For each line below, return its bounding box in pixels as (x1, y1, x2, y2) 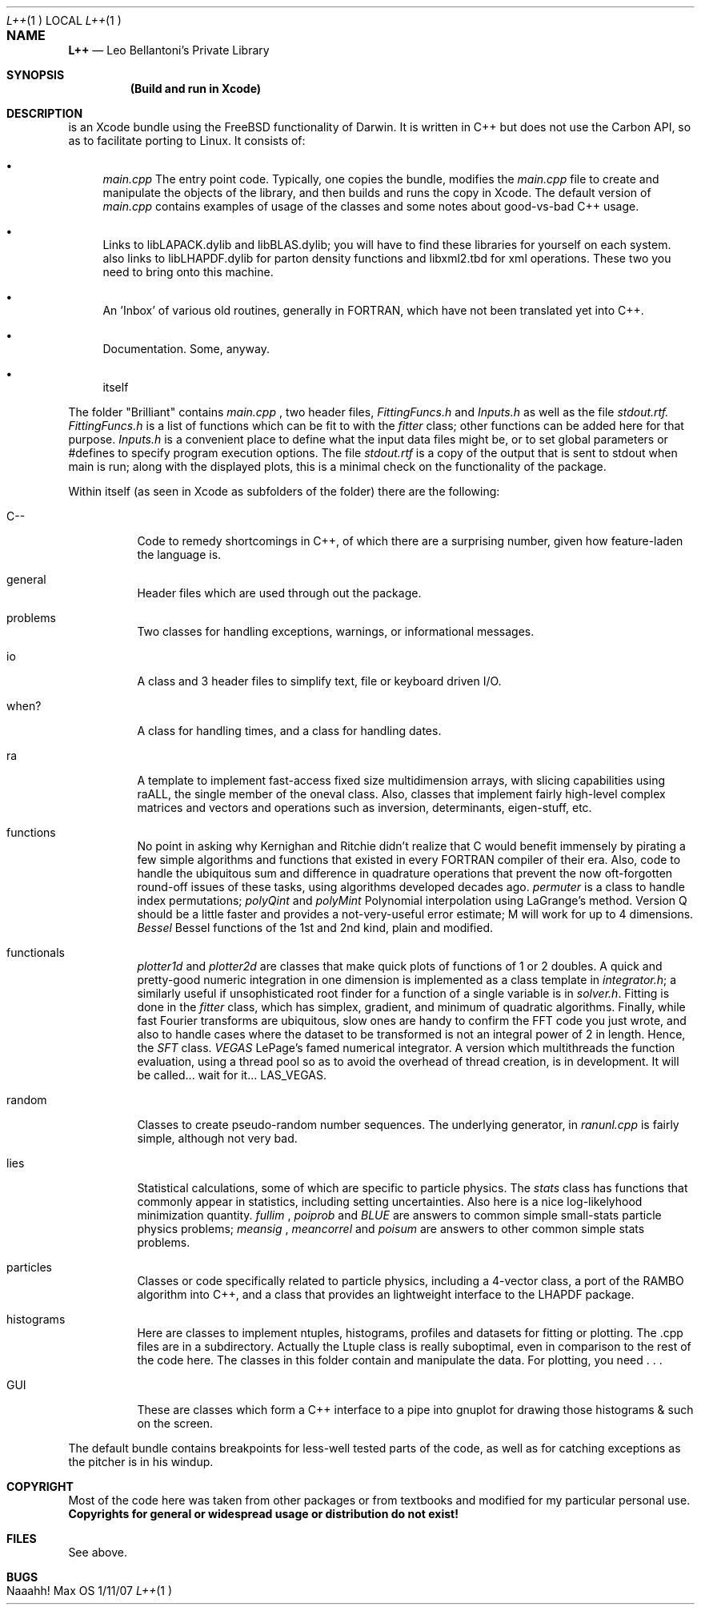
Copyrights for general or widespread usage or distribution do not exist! (68, 1507, 459, 1521)
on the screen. (137, 1416, 214, 1430)
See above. (68, 1545, 127, 1559)
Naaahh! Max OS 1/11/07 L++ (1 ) (6, 1584, 173, 1597)
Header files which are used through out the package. (137, 586, 422, 600)
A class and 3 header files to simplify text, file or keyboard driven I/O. (137, 674, 502, 688)
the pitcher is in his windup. (68, 1455, 214, 1468)
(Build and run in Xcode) (130, 82, 262, 95)
